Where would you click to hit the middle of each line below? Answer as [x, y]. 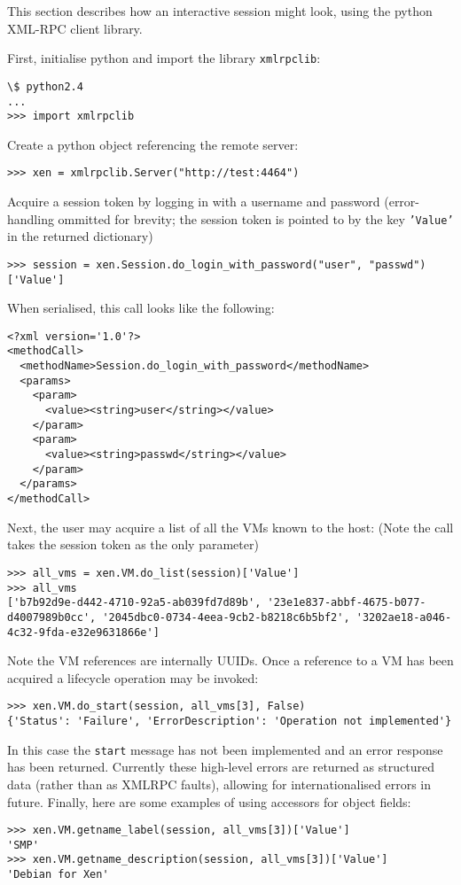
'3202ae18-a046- [404, 617]
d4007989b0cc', [52, 617]
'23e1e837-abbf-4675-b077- [347, 603]
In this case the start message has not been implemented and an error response [225, 749]
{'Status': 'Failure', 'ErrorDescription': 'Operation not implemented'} [230, 721]
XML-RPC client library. [75, 28]
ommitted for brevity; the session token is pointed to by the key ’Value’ [256, 218]
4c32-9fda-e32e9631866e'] [83, 632]
